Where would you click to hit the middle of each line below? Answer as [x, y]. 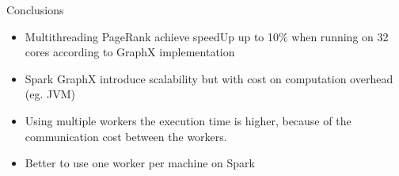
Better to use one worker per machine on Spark [140, 163]
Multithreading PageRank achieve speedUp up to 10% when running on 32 [207, 36]
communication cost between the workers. [126, 136]
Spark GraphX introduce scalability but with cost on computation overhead [209, 78]
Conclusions [35, 10]
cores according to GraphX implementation [130, 52]
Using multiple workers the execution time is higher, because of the [188, 120]
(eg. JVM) [50, 94]
